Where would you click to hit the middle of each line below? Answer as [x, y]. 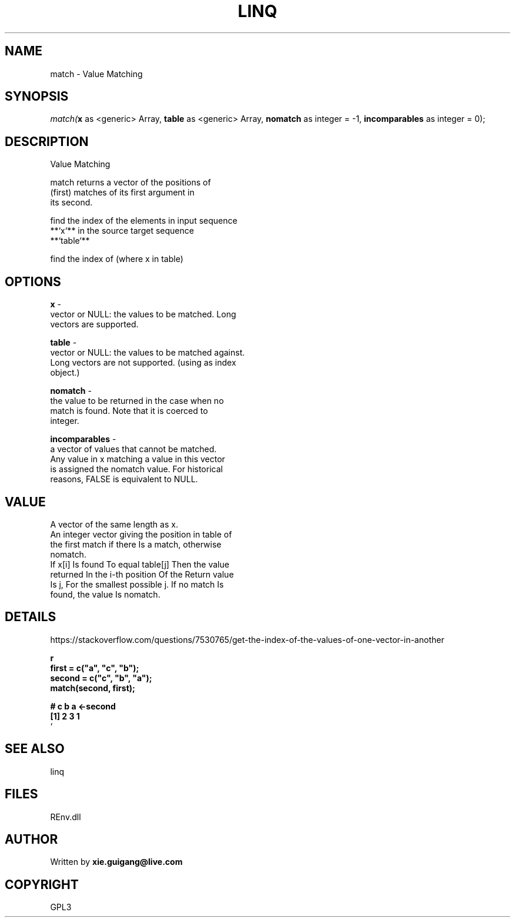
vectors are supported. [94, 324]
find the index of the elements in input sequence [144, 221]
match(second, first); [93, 688]
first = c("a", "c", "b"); [95, 668]
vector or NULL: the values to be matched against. [148, 353]
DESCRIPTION [47, 141]
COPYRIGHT [42, 884]
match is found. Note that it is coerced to [129, 411]
